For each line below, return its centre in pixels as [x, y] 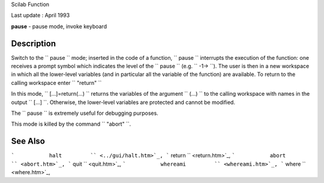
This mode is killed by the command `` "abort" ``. [71, 124]
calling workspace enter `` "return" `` [56, 83]
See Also [28, 141]
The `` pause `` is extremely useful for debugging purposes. [85, 113]
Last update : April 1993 [40, 16]
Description [34, 43]
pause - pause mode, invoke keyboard [59, 26]
